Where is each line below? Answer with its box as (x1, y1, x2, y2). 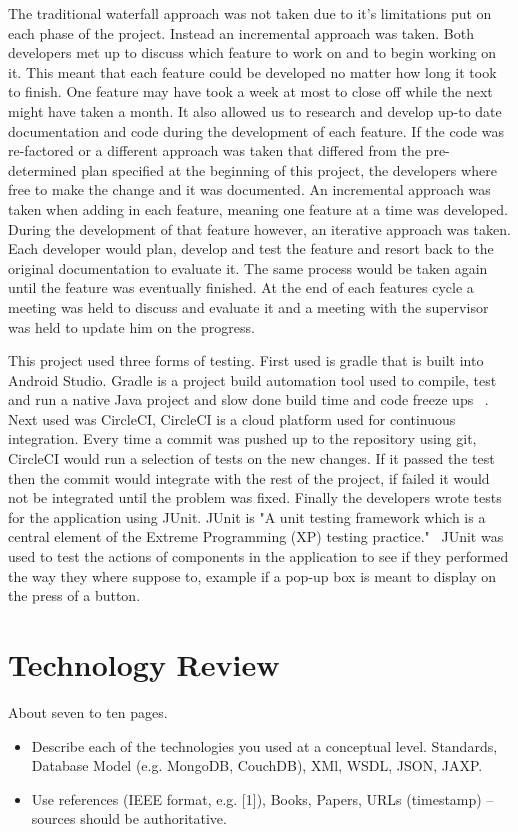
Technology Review (8, 644, 280, 684)
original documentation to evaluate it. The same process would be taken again (8, 257, 488, 278)
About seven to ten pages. (8, 701, 168, 722)
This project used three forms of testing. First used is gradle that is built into (8, 350, 484, 371)
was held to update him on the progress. (8, 316, 255, 337)
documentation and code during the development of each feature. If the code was (8, 120, 504, 141)
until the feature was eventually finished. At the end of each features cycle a (8, 277, 474, 298)
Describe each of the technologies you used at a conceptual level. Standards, (31, 735, 498, 756)
